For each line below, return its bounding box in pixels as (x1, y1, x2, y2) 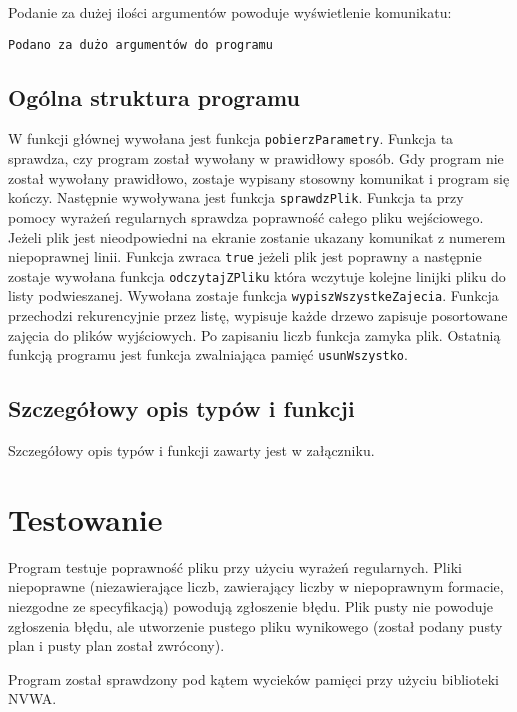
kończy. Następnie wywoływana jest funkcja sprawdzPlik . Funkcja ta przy (8, 187, 464, 208)
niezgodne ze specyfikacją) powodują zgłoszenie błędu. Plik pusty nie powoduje (8, 596, 494, 617)
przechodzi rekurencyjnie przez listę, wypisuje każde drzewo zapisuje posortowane (8, 305, 508, 326)
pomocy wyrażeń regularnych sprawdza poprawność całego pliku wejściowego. (8, 206, 484, 227)
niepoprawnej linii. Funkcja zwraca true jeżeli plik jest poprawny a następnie (8, 246, 482, 267)
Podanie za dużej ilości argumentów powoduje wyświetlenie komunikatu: (8, 2, 452, 22)
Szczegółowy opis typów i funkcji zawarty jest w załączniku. (8, 440, 375, 461)
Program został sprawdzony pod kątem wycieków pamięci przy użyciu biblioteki (8, 668, 499, 689)
